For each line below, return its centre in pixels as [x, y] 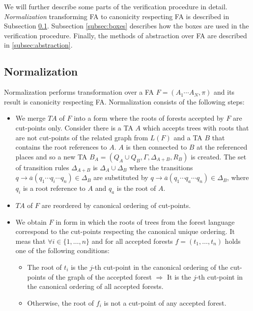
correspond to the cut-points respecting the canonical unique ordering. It [125, 231]
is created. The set [219, 156]
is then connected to [156, 147]
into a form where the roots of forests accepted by [149, 118]
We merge [30, 118]
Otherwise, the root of [61, 302]
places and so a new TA [51, 156]
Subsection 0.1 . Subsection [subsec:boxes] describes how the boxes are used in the [126, 26]
